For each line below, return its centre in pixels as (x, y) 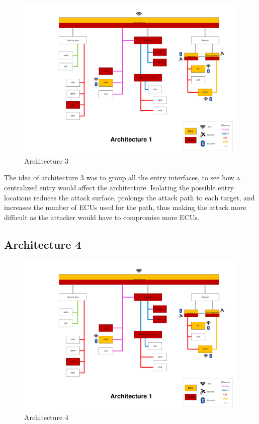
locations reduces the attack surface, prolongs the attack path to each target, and (129, 197)
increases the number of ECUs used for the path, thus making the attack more (125, 207)
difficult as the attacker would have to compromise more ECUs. (102, 217)
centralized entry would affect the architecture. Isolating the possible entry (119, 187)
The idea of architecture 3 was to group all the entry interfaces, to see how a (122, 178)
